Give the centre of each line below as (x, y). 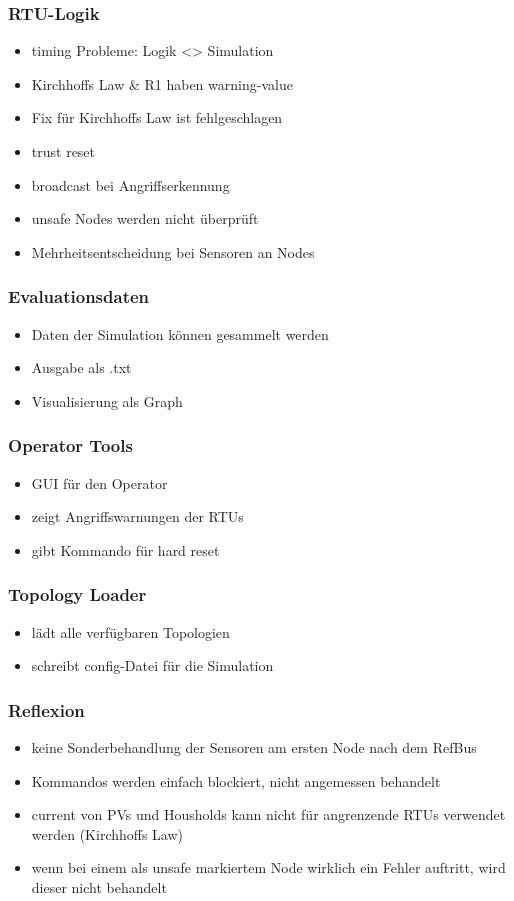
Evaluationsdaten (79, 296)
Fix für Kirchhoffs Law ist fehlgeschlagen (157, 117)
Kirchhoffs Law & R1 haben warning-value (162, 83)
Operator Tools (70, 445)
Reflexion (46, 709)
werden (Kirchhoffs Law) (107, 833)
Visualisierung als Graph (107, 400)
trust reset (63, 151)
